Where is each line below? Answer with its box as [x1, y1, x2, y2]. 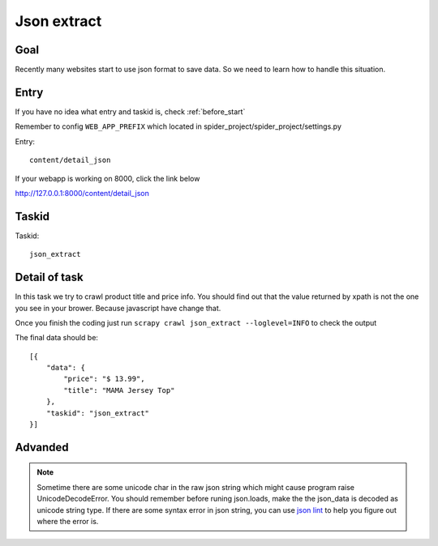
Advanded [15, 440, 69, 454]
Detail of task [15, 271, 84, 284]
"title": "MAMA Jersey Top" [63, 386, 175, 395]
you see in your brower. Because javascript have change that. [15, 303, 221, 313]
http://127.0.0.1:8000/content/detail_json [15, 188, 149, 198]
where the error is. [36, 517, 99, 526]
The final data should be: [15, 333, 99, 343]
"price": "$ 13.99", [63, 374, 145, 384]
